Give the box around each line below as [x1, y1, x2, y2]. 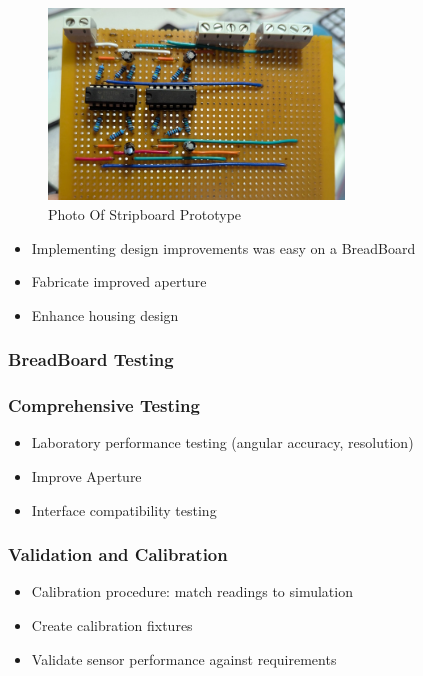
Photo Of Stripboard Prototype [48, 203, 242, 224]
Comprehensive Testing [8, 393, 200, 418]
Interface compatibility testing [31, 499, 217, 520]
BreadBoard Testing [8, 347, 174, 372]
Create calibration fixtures [31, 614, 193, 635]
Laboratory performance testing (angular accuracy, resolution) [31, 432, 414, 453]
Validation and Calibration [8, 542, 228, 567]
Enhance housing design [31, 304, 179, 325]
